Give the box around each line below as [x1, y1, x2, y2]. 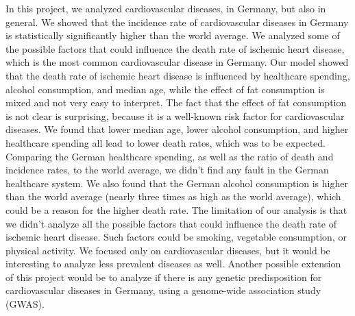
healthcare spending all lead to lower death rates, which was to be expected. [5, 135, 326, 149]
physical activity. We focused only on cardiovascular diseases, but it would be [5, 243, 330, 257]
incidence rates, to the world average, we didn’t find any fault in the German [5, 162, 329, 177]
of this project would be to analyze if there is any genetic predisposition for [5, 269, 322, 284]
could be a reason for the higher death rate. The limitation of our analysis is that [5, 202, 347, 217]
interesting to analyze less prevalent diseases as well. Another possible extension [5, 256, 341, 271]
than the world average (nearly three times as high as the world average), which [5, 189, 341, 204]
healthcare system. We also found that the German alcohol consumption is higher [5, 175, 348, 190]
